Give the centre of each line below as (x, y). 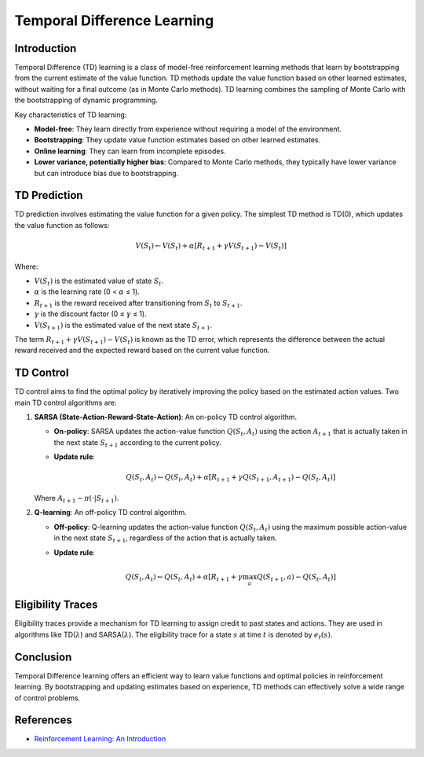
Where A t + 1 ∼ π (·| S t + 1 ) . (77, 499)
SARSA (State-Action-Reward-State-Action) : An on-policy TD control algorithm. (166, 417)
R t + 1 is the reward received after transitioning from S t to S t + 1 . (138, 304)
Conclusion (43, 657)
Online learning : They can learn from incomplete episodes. (130, 151)
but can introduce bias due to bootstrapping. (106, 173)
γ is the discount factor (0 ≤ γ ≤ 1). (90, 314)
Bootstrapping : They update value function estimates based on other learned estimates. (177, 140)
